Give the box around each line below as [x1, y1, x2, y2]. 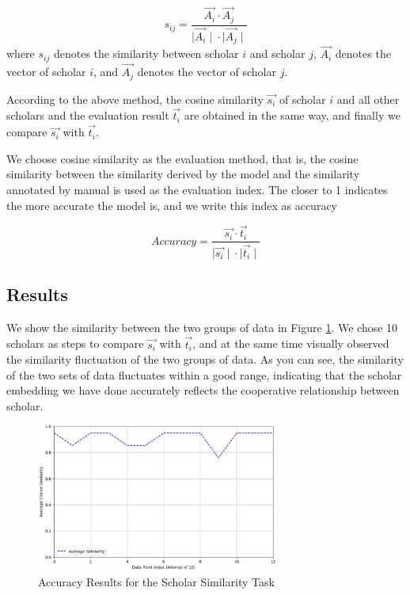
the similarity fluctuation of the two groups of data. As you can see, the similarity [6, 351, 404, 368]
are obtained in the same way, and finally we [184, 107, 401, 124]
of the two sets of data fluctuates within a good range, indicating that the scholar [6, 366, 402, 383]
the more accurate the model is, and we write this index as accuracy [6, 196, 337, 213]
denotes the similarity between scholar [53, 45, 239, 62]
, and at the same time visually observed [192, 335, 389, 352]
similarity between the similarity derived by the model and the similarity [6, 166, 360, 182]
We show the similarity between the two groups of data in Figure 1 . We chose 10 [6, 318, 398, 335]
